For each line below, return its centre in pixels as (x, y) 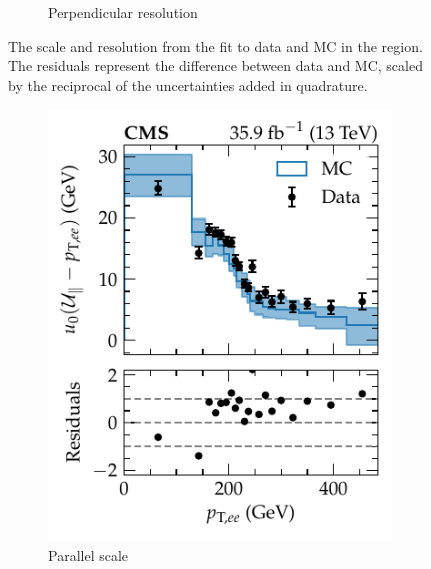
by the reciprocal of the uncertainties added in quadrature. (188, 84)
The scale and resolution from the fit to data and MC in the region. (215, 45)
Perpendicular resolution (123, 12)
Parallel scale (88, 555)
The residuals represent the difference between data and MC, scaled (215, 65)
